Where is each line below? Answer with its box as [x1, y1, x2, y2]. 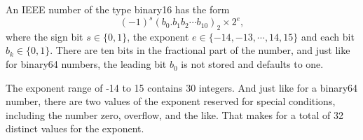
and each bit [301, 29, 355, 43]
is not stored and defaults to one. [181, 57, 324, 71]
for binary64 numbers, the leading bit [6, 57, 167, 71]
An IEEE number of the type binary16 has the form [6, 2, 230, 16]
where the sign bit [6, 29, 83, 43]
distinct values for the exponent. [6, 121, 144, 136]
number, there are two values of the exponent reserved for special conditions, [6, 94, 336, 108]
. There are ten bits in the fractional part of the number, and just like [50, 43, 350, 57]
